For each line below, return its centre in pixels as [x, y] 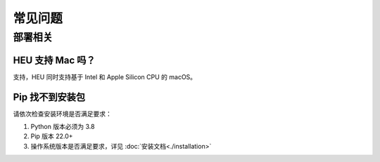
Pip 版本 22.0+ [52, 136]
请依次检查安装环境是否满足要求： [62, 114]
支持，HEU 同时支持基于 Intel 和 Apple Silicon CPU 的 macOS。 [105, 76]
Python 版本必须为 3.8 [63, 127]
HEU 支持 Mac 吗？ [54, 60]
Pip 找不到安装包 [49, 97]
